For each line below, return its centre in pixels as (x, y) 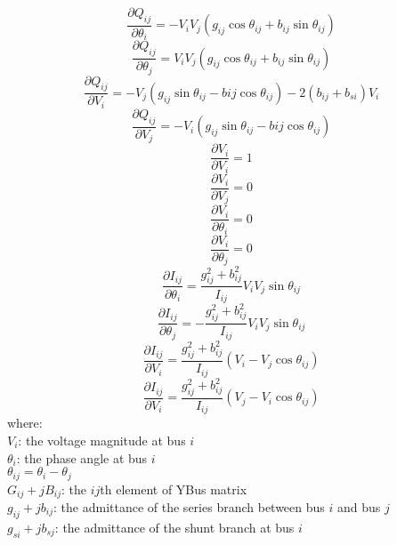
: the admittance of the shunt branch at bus (174, 527)
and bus (359, 507)
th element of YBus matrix (174, 489)
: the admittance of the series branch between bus (189, 507)
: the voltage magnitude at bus (102, 440)
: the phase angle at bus (82, 457)
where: (25, 423)
